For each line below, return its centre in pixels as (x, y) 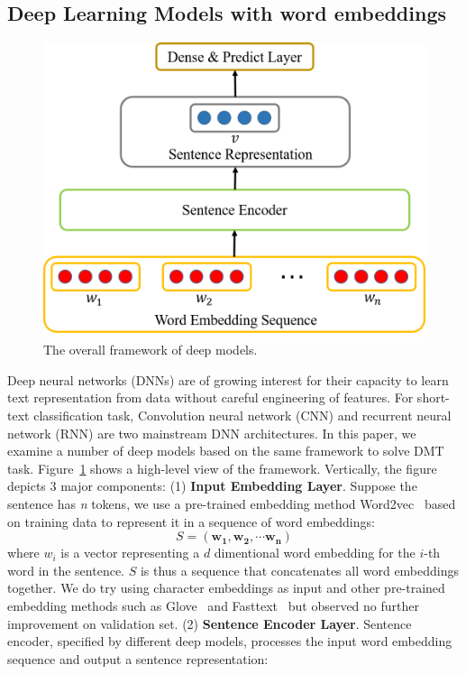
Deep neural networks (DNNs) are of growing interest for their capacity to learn (228, 379)
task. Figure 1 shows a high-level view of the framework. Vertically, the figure (222, 468)
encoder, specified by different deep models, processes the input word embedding (230, 641)
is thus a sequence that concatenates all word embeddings (300, 570)
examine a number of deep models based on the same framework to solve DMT (226, 451)
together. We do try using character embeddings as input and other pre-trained (226, 588)
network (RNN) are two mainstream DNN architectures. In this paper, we (212, 433)
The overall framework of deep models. (151, 350)
